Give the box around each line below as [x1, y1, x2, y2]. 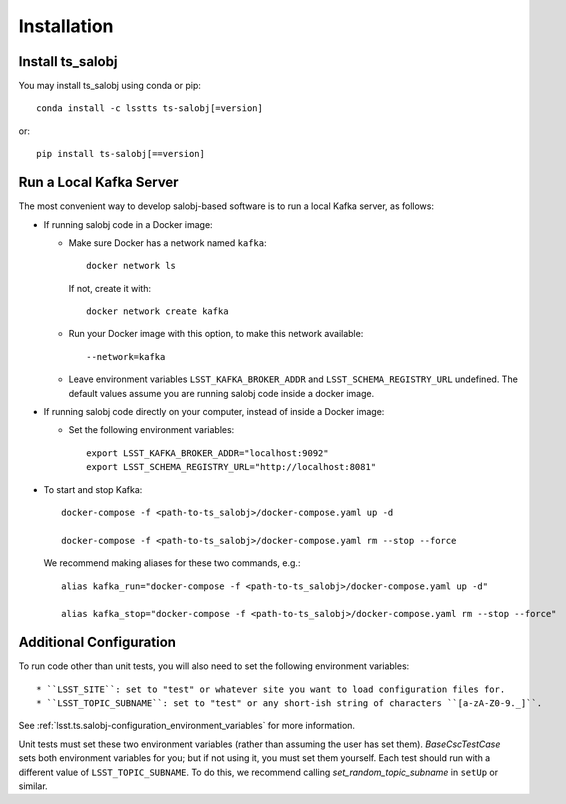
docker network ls [86, 260, 177, 272]
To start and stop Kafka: [43, 483, 143, 495]
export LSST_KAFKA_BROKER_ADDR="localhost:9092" [86, 447, 329, 459]
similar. [18, 780, 49, 792]
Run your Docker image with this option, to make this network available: [68, 328, 364, 340]
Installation [18, 15, 114, 37]
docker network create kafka [86, 306, 229, 317]
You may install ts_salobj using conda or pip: [18, 80, 202, 92]
